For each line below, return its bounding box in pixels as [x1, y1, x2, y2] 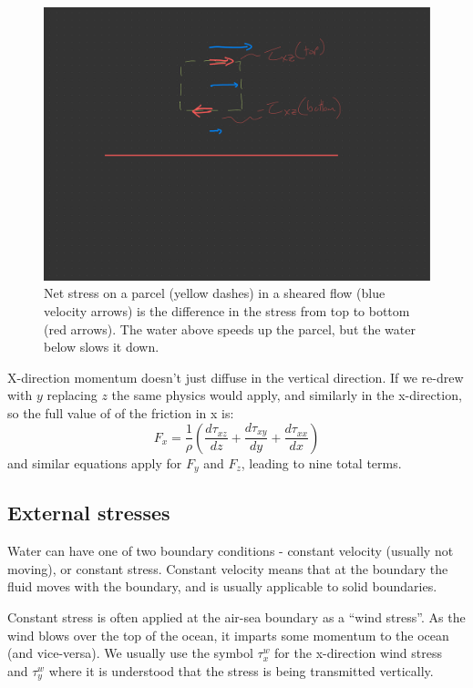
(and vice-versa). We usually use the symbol [7, 643, 253, 662]
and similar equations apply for [7, 453, 182, 472]
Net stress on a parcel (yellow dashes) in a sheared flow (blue [44, 283, 386, 303]
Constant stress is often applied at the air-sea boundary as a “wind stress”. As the [7, 607, 466, 626]
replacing [46, 385, 98, 405]
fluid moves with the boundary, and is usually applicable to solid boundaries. [7, 577, 437, 596]
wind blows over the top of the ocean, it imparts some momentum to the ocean [7, 625, 449, 644]
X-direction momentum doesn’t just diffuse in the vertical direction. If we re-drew [7, 367, 464, 386]
